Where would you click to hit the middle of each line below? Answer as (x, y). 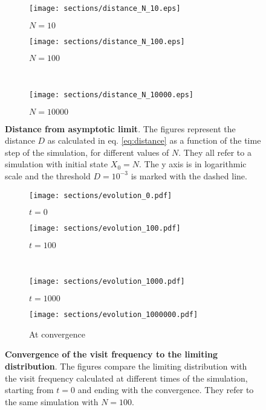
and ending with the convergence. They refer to (166, 390)
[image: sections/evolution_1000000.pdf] (114, 315)
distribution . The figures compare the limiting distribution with (126, 366)
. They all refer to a (215, 152)
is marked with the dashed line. (189, 175)
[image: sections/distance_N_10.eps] (105, 8)
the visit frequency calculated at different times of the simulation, (126, 378)
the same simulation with (52, 401)
